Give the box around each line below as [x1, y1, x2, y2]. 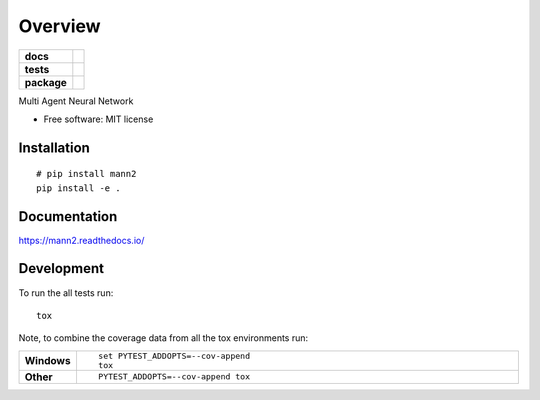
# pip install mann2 [36, 168, 137, 180]
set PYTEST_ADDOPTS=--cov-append [98, 350, 250, 361]
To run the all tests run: [18, 286, 114, 299]
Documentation [18, 208, 118, 225]
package [24, 75, 67, 89]
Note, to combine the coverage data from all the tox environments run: [18, 332, 309, 344]
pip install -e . [36, 182, 121, 194]
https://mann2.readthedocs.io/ [18, 234, 145, 246]
